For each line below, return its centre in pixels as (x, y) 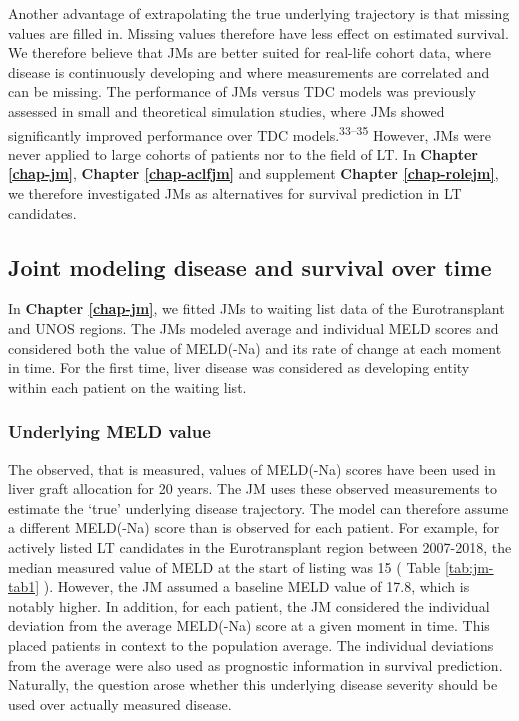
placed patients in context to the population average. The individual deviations (251, 644)
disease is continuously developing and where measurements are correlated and (249, 71)
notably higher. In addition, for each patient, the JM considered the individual (249, 605)
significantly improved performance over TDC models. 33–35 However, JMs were (250, 133)
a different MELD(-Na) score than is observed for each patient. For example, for (254, 527)
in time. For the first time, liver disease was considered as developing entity (239, 367)
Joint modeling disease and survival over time (250, 266)
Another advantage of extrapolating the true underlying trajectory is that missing (259, 13)
